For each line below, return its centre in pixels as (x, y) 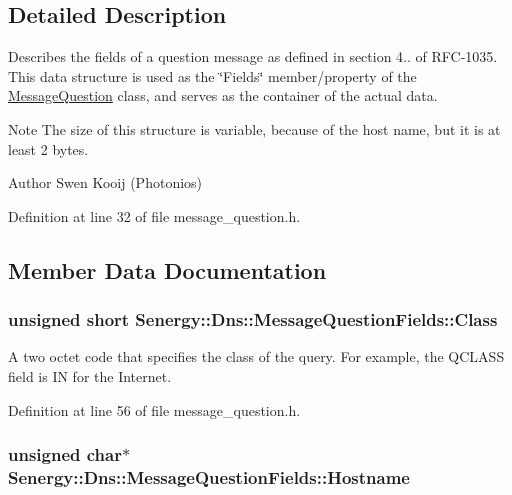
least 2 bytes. (48, 148)
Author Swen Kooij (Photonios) (105, 182)
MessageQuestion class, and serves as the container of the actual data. (223, 95)
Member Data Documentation (167, 269)
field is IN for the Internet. (90, 375)
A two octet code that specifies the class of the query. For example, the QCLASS (256, 356)
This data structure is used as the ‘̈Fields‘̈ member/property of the (212, 75)
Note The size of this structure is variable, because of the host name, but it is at (254, 128)
